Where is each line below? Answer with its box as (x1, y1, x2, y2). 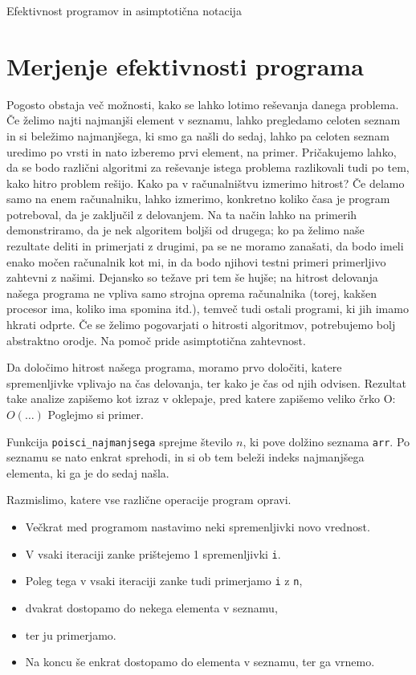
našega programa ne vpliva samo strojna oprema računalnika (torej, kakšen (6, 284, 377, 301)
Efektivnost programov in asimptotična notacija (6, 2, 242, 18)
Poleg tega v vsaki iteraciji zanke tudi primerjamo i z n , (25, 572, 303, 589)
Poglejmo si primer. (47, 406, 144, 422)
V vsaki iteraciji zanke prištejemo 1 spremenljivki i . (25, 545, 281, 562)
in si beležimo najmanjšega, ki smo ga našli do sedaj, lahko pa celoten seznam (6, 127, 389, 144)
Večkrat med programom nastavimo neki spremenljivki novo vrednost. (25, 518, 370, 535)
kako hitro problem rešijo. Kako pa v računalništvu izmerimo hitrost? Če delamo (6, 174, 405, 191)
